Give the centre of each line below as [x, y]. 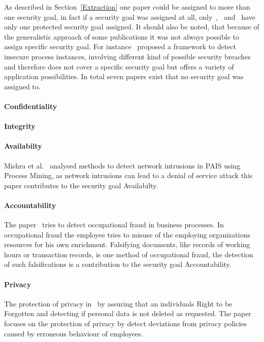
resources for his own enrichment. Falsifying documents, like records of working [127, 244]
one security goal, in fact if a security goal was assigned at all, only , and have [130, 16]
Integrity [20, 126]
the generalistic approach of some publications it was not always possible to [122, 36]
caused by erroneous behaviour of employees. [74, 333]
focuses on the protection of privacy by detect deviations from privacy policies [126, 323]
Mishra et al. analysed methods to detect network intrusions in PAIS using [122, 165]
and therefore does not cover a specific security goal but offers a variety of [119, 66]
